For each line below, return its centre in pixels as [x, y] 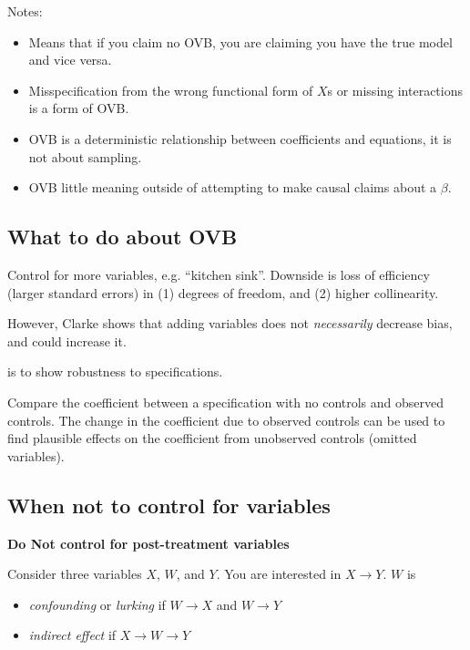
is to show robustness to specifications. [115, 371]
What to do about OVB [123, 237]
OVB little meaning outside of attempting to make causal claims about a [233, 187]
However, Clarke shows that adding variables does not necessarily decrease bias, [230, 323]
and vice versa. [70, 60]
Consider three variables [75, 574]
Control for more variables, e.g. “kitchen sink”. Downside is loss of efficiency [219, 274]
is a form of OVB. [79, 108]
